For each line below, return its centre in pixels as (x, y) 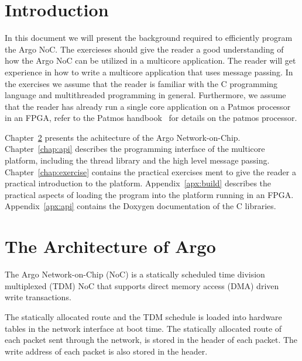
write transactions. (38, 297)
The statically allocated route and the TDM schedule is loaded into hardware (143, 316)
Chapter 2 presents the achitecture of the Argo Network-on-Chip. (123, 137)
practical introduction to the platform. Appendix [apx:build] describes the (138, 183)
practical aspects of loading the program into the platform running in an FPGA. (149, 194)
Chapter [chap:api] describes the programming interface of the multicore (135, 149)
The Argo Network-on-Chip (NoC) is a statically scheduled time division (135, 274)
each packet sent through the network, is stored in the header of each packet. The (151, 340)
